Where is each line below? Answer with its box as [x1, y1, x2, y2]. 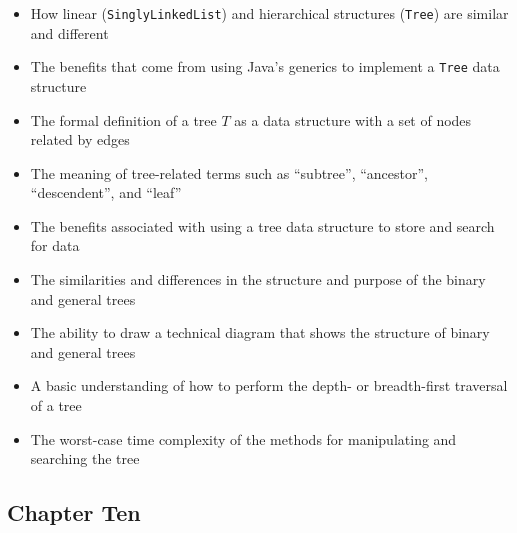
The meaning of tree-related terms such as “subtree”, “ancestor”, [30, 162, 428, 183]
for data [30, 235, 80, 256]
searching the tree [30, 448, 140, 469]
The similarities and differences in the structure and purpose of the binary [30, 269, 486, 290]
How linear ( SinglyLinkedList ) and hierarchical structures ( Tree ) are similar [30, 3, 509, 23]
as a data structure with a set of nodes [234, 109, 472, 130]
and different [30, 22, 109, 43]
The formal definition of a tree [30, 109, 217, 130]
